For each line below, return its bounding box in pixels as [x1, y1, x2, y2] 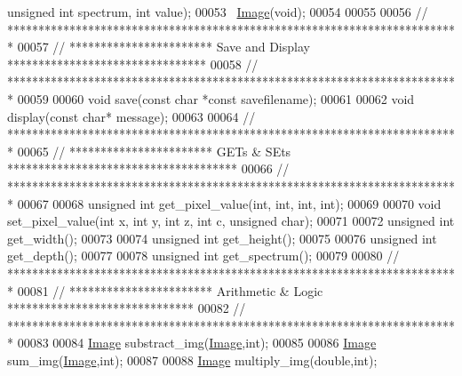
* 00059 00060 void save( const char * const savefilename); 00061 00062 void [7, 89, 415, 108]
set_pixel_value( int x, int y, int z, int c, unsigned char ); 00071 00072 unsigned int [7, 212, 455, 230]
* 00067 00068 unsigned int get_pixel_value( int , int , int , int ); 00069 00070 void [7, 194, 442, 212]
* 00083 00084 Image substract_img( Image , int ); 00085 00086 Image [7, 333, 377, 352]
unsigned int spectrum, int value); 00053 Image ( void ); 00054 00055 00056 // [7, 3, 428, 20]
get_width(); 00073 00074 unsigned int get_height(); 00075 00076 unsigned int [7, 228, 437, 247]
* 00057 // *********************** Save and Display [7, 37, 310, 56]
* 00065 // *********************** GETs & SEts [7, 141, 291, 160]
